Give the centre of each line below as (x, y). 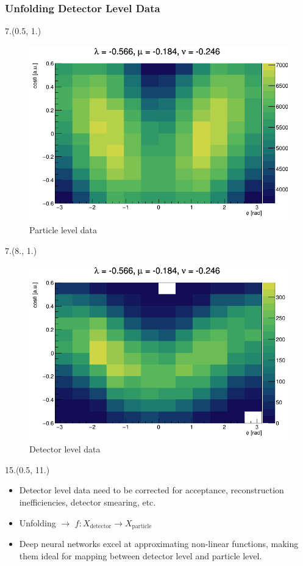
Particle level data (63, 229)
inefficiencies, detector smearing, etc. (87, 502)
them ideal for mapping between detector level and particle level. (141, 555)
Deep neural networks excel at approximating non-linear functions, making (159, 544)
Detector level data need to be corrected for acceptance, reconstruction (151, 490)
